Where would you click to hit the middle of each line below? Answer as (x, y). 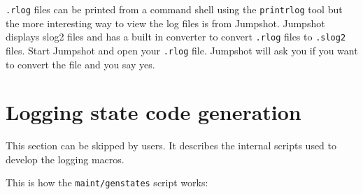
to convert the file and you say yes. (80, 64)
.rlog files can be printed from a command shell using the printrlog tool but (174, 9)
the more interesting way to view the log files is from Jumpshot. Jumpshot (165, 23)
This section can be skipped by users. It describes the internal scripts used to (171, 145)
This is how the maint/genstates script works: (107, 182)
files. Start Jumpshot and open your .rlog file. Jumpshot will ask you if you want (182, 50)
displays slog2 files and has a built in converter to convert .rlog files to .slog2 (176, 37)
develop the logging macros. (65, 159)
